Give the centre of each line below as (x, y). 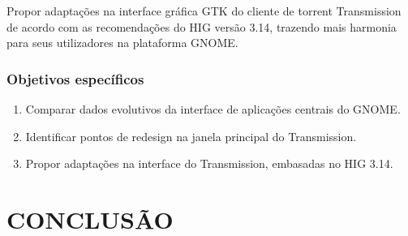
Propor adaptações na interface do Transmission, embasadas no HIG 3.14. (209, 163)
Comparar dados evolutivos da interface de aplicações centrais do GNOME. (213, 109)
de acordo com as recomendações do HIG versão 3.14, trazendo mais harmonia (202, 26)
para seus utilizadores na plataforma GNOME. (122, 43)
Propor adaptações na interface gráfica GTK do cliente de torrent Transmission (204, 11)
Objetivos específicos (75, 78)
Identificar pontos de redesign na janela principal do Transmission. (191, 136)
